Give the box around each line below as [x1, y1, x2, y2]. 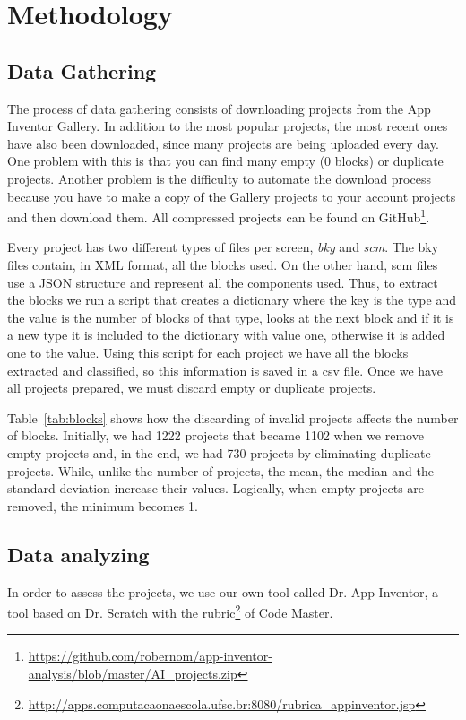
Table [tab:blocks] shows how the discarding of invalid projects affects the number [7, 408, 459, 427]
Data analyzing [7, 540, 150, 568]
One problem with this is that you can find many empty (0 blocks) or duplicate [7, 152, 444, 170]
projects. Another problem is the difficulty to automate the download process [7, 169, 431, 187]
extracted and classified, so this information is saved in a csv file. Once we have [7, 360, 443, 379]
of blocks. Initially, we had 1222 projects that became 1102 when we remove [7, 426, 424, 445]
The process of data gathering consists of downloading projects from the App [7, 99, 431, 117]
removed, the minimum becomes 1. [7, 496, 198, 515]
